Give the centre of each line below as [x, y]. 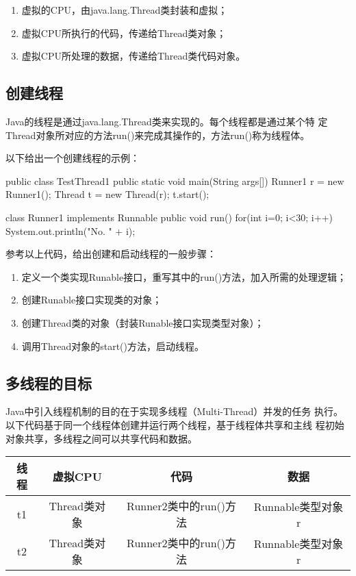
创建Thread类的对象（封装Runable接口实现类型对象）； [143, 322]
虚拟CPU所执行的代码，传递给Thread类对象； [124, 33]
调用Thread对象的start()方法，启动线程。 [113, 346]
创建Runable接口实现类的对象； [92, 300]
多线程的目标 [49, 383]
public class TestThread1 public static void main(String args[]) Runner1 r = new [175, 180]
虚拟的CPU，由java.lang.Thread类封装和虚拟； [125, 10]
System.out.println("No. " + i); [71, 230]
